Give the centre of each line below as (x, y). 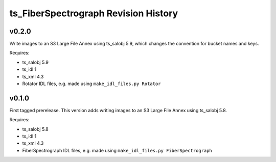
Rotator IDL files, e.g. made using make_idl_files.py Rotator (91, 84)
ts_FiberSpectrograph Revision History (94, 13)
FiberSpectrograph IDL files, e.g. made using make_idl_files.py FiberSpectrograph (117, 150)
